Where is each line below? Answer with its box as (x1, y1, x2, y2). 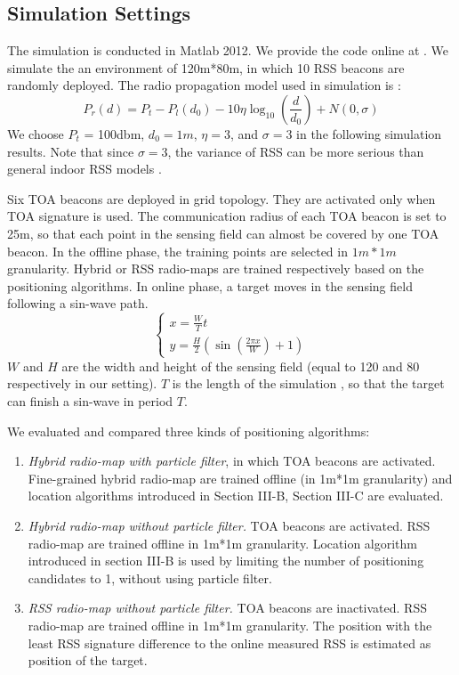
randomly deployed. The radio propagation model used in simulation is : (7, 76, 401, 94)
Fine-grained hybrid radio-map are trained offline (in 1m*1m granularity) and (28, 468, 453, 487)
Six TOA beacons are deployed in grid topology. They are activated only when (7, 189, 436, 207)
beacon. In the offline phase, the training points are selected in (7, 241, 348, 260)
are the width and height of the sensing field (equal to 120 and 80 (61, 356, 420, 375)
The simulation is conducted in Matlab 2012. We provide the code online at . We (7, 41, 449, 60)
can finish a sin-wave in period (7, 392, 173, 411)
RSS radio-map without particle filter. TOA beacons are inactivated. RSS (28, 598, 427, 617)
